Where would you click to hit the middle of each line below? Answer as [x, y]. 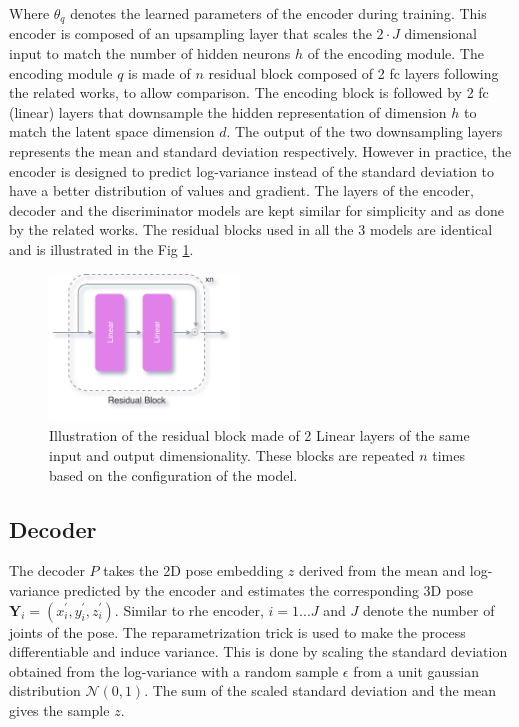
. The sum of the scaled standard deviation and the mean [320, 690]
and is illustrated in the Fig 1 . [101, 248]
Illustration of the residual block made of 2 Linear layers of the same [259, 435]
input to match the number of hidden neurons [150, 53]
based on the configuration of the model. [173, 474]
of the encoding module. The [395, 53]
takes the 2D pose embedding [193, 570]
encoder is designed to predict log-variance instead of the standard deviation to [252, 170]
